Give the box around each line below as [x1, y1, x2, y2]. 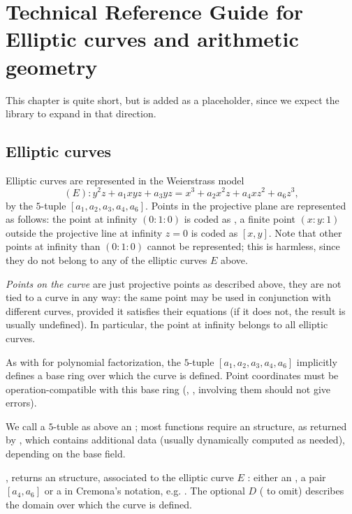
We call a [6, 418, 45, 433]
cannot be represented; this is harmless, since [147, 239, 340, 254]
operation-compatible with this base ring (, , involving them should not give [6, 381, 331, 396]
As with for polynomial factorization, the [6, 354, 182, 369]
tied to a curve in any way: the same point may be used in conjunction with [6, 290, 331, 304]
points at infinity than [6, 239, 101, 254]
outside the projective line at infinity [6, 225, 163, 240]
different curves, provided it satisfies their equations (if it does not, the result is [6, 303, 346, 318]
